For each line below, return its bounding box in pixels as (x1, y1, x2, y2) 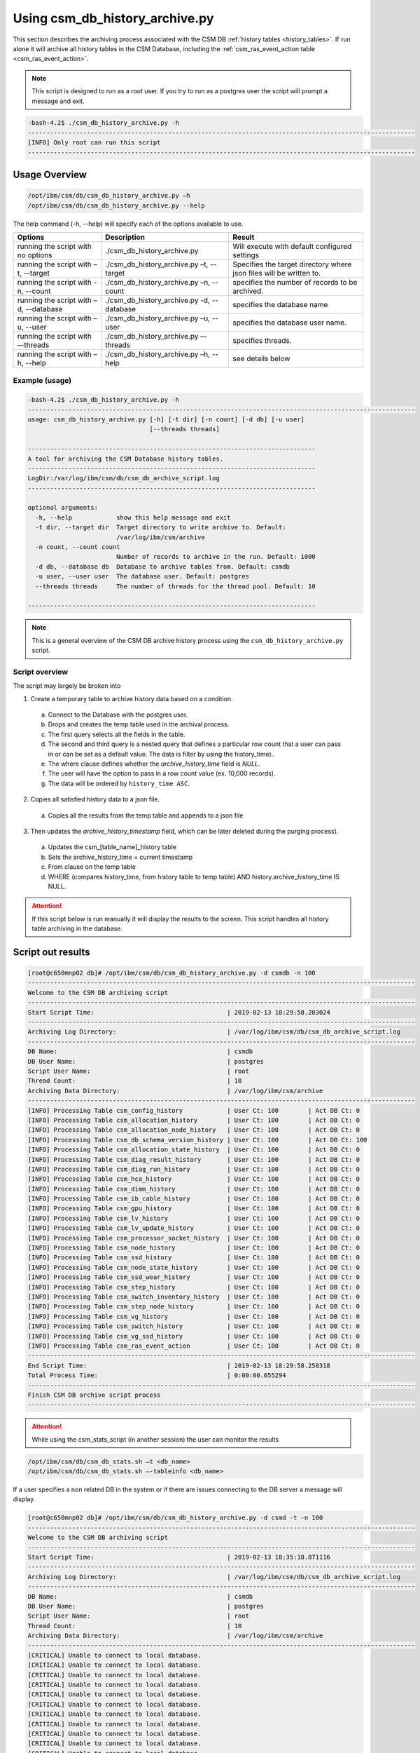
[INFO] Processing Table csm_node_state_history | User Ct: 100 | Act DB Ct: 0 (27, 1263, 360, 1271)
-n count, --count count (35, 543, 120, 551)
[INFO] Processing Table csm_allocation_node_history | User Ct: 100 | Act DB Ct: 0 (27, 1126, 360, 1134)
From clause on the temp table (48, 862, 136, 871)
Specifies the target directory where (232, 259, 352, 269)
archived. (232, 286, 264, 296)
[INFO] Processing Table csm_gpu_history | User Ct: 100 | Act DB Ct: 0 (27, 1205, 360, 1212)
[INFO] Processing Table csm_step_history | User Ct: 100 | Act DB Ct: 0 (27, 1283, 360, 1291)
